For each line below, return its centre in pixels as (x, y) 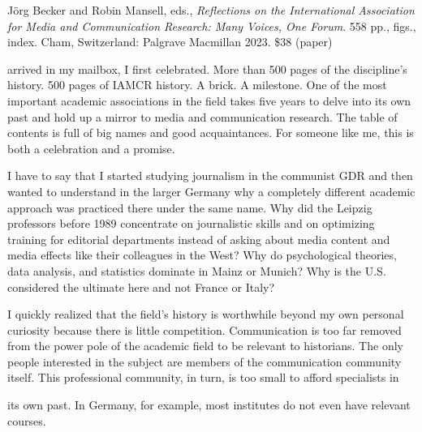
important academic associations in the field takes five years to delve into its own (209, 100)
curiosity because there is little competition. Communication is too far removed (205, 329)
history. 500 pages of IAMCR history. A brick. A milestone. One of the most (197, 85)
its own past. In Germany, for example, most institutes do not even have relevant (209, 405)
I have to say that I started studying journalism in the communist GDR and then (210, 175)
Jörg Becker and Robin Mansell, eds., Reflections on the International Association (211, 10)
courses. (27, 420)
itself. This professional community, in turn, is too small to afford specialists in (203, 377)
